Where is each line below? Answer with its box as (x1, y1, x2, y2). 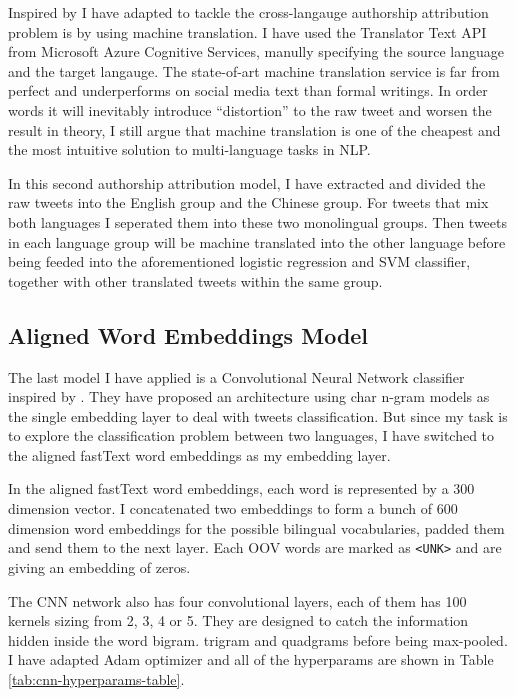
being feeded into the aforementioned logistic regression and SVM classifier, (8, 251, 471, 272)
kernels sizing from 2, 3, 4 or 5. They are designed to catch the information (8, 610, 469, 631)
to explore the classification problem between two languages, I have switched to (8, 425, 495, 446)
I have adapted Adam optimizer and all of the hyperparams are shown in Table (8, 649, 494, 670)
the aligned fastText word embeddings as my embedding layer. (8, 444, 391, 465)
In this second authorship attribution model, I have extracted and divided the (8, 172, 486, 193)
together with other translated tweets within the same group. (8, 270, 383, 291)
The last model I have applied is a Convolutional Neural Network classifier (8, 366, 465, 387)
